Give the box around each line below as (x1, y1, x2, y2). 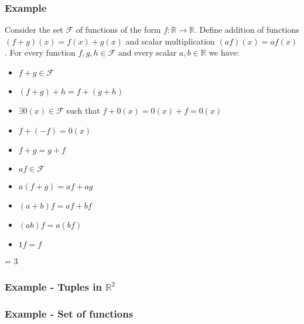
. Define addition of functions (194, 23, 299, 36)
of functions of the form (76, 23, 161, 36)
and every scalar (118, 46, 177, 59)
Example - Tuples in (5, 279, 102, 294)
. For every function (5, 46, 76, 59)
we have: (209, 46, 240, 59)
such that (66, 104, 100, 116)
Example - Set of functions (5, 306, 134, 320)
